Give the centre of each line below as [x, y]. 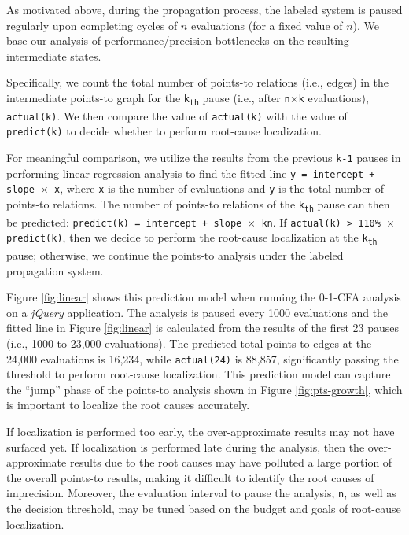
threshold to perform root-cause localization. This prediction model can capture [199, 374]
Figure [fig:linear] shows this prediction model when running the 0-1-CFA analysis [204, 297]
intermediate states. [54, 55]
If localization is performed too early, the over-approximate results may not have [201, 431]
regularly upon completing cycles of [92, 25]
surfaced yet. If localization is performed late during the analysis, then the [186, 446]
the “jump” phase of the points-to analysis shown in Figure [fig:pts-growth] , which [204, 389]
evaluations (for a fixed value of [267, 25]
